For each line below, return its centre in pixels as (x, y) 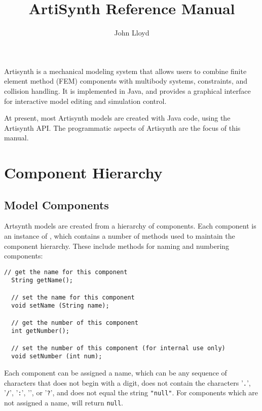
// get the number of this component (75, 323)
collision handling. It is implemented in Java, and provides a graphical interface (127, 90)
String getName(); (42, 281)
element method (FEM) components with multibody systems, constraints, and (126, 81)
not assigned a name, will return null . (64, 402)
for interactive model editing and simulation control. (85, 101)
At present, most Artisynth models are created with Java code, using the (117, 118)
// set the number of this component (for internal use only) (118, 348)
